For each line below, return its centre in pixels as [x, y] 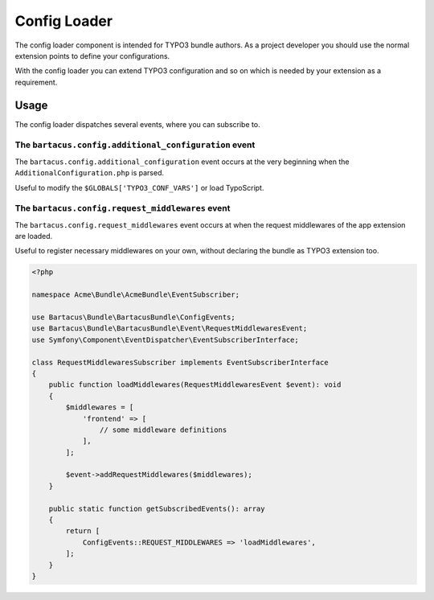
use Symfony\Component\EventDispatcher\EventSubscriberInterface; [165, 339]
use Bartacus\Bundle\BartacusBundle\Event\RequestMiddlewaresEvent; [170, 329]
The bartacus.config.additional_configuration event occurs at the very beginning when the [182, 162]
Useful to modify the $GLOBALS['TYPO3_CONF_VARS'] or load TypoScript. [139, 187]
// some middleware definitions [163, 429]
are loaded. [34, 236]
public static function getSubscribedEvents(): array [157, 508]
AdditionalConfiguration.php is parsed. [90, 173]
